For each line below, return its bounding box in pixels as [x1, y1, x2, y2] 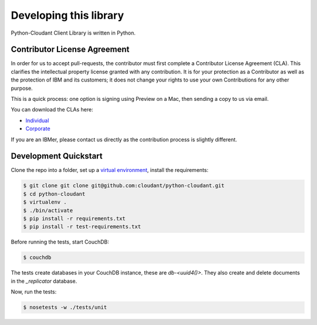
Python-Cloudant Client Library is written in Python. [11, 29, 136, 36]
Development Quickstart [11, 151, 103, 161]
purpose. [11, 84, 33, 92]
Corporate [25, 125, 50, 132]
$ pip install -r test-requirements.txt [23, 224, 141, 230]
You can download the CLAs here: [11, 106, 93, 113]
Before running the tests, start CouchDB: [11, 238, 110, 246]
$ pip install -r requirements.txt [23, 215, 126, 222]
